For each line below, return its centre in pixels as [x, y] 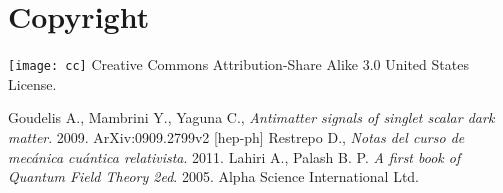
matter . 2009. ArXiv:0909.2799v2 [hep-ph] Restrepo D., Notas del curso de [236, 136]
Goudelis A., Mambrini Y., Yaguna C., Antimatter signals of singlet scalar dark [251, 117]
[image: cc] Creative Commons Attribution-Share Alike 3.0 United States [238, 64]
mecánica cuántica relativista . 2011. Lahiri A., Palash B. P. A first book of [234, 156]
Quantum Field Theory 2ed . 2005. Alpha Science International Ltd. [214, 176]
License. [32, 83]
